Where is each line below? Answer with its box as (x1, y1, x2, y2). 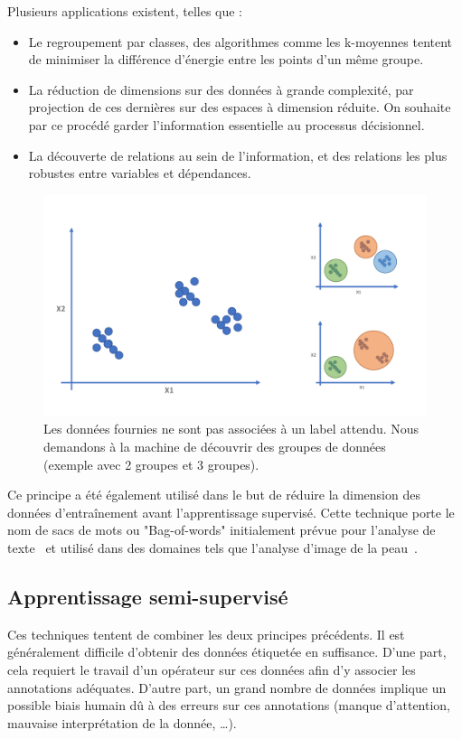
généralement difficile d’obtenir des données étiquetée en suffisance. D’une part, (7, 642, 447, 661)
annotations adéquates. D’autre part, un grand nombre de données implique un (7, 678, 447, 697)
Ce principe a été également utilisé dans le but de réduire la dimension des (7, 485, 420, 504)
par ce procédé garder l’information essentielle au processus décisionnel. (28, 115, 425, 134)
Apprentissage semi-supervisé (7, 583, 288, 611)
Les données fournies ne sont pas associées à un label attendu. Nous (43, 419, 420, 438)
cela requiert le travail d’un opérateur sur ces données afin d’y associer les (7, 660, 416, 679)
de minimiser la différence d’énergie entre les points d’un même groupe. (28, 50, 424, 69)
